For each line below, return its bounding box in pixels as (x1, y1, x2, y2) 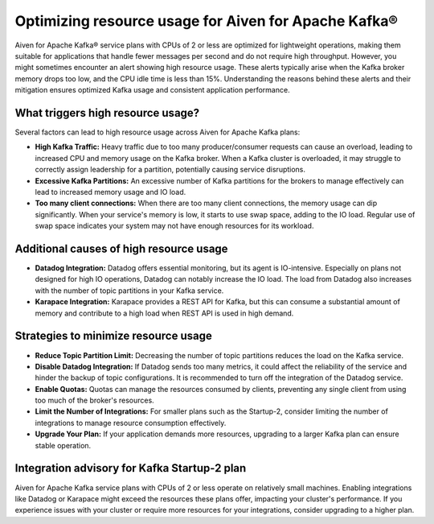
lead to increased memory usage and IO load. (35, 187, 186, 196)
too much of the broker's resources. (35, 395, 154, 406)
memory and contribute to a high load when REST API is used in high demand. (35, 308, 294, 318)
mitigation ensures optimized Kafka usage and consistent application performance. (14, 85, 290, 95)
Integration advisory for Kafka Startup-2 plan (14, 461, 247, 475)
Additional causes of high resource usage (14, 241, 228, 255)
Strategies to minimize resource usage (14, 329, 212, 343)
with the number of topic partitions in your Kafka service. (35, 286, 224, 295)
